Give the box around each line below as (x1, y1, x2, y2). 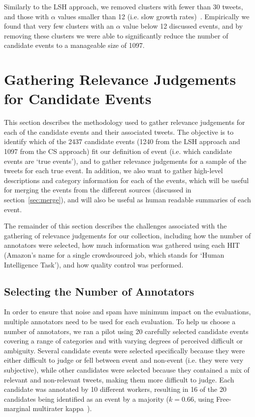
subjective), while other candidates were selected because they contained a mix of (4, 364, 250, 375)
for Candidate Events (4, 88, 152, 109)
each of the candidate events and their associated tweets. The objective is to (4, 126, 234, 137)
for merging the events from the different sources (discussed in (4, 185, 191, 195)
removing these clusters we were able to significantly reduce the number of (4, 30, 228, 40)
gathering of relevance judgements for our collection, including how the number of (4, 230, 251, 240)
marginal (4, 403, 31, 414)
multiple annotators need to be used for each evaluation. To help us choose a (4, 316, 236, 326)
